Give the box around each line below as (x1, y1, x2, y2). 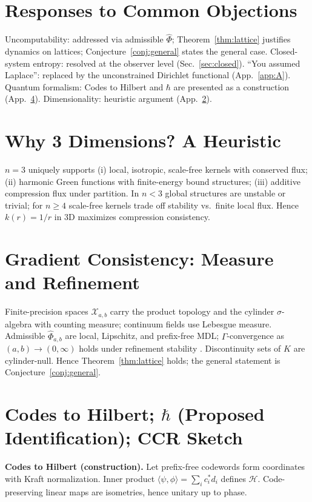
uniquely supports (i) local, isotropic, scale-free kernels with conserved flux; (28, 163, 308, 176)
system (5, 56, 30, 69)
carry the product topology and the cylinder (110, 305, 274, 318)
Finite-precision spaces (5, 305, 88, 318)
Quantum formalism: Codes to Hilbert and (5, 80, 164, 93)
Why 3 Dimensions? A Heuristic (5, 128, 281, 153)
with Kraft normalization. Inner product (5, 472, 155, 484)
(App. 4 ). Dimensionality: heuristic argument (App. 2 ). (5, 92, 212, 105)
